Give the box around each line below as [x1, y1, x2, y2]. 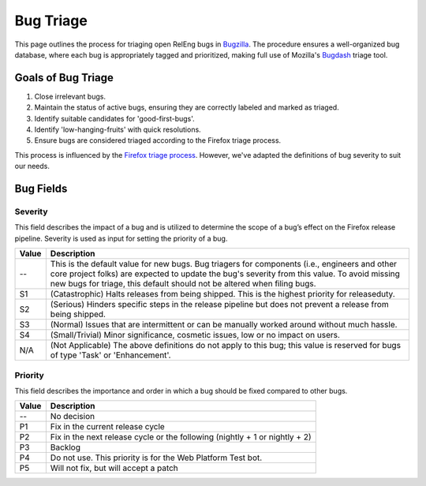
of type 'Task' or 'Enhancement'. [50, 350, 171, 361]
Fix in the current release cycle [50, 421, 165, 432]
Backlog [50, 442, 80, 453]
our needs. [14, 162, 50, 171]
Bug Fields [14, 182, 68, 195]
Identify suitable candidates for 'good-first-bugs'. [34, 114, 195, 123]
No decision [50, 411, 95, 422]
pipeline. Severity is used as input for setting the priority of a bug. [14, 234, 228, 243]
